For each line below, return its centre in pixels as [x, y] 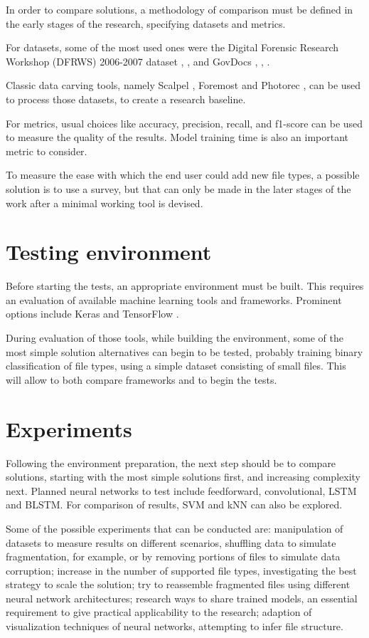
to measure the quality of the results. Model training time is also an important [177, 137]
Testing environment [109, 252]
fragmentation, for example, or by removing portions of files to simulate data [173, 556]
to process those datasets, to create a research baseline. [126, 99]
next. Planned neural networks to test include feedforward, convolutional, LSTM [181, 490]
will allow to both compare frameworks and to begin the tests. [141, 379]
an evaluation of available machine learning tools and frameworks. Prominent [174, 299]
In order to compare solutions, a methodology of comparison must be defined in [180, 9]
